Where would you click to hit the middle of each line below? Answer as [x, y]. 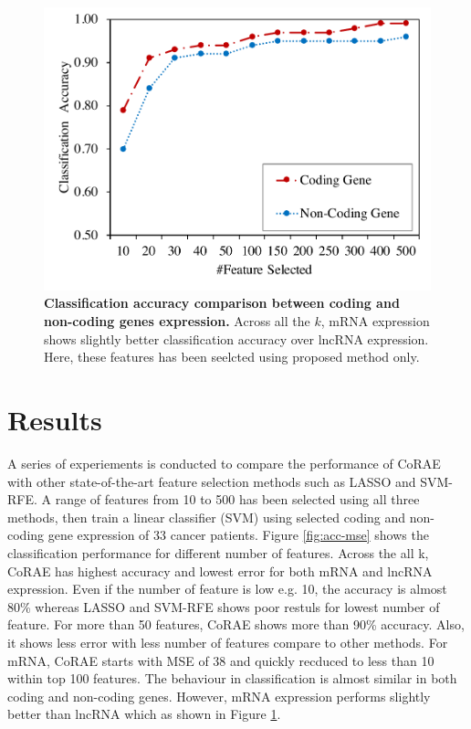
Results [55, 420]
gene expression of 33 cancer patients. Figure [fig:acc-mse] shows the [238, 535]
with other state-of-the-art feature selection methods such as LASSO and [212, 481]
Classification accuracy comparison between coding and [222, 303]
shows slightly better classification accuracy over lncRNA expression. [236, 338]
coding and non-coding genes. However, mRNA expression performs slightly [219, 696]
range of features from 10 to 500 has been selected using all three [237, 499]
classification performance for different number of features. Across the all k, [218, 552]
